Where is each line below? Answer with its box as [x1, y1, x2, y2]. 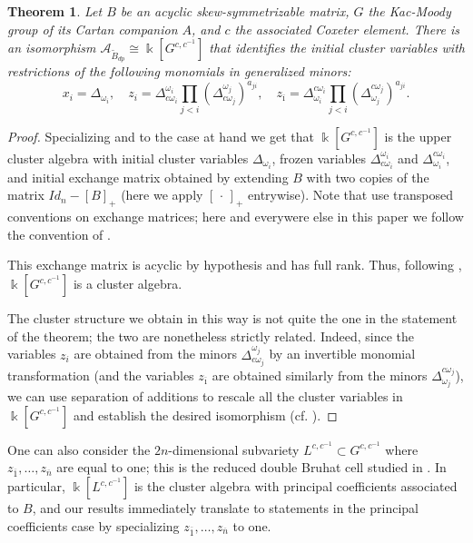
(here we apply [121, 185, 203, 204]
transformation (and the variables [7, 366, 194, 385]
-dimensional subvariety [168, 439, 300, 459]
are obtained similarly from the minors [212, 366, 428, 385]
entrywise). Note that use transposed [248, 185, 453, 204]
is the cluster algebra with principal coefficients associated [133, 477, 458, 496]
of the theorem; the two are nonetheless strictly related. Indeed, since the [7, 326, 415, 345]
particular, [7, 477, 65, 496]
